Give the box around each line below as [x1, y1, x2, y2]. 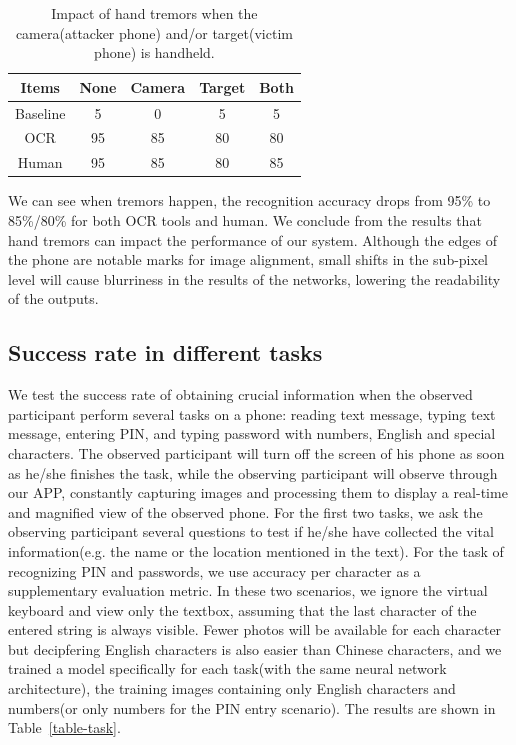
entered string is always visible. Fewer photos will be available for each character [8, 619, 502, 640]
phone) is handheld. [94, 42, 215, 63]
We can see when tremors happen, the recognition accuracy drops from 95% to [8, 190, 491, 211]
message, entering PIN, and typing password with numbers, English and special [8, 423, 496, 444]
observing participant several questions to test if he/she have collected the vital [8, 521, 494, 542]
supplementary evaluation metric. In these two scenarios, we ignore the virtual [8, 580, 488, 601]
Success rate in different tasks [8, 337, 323, 368]
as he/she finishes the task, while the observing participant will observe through [8, 462, 498, 483]
